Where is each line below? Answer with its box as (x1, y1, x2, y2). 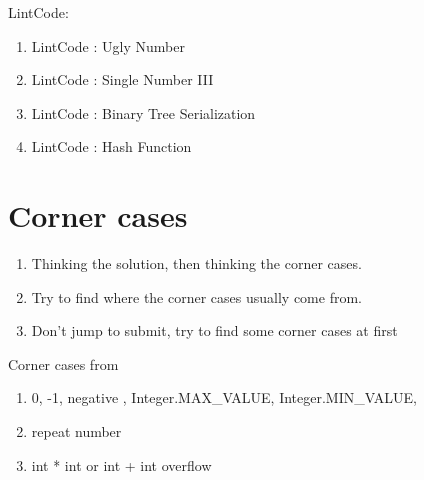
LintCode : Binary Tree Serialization (31, 102, 256, 123)
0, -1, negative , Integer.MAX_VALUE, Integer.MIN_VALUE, (31, 387, 417, 408)
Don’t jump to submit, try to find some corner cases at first (31, 320, 398, 341)
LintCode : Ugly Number (31, 35, 185, 56)
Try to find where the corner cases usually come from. (31, 286, 362, 307)
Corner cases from (8, 353, 119, 374)
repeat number (31, 421, 122, 442)
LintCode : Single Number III (31, 69, 214, 90)
